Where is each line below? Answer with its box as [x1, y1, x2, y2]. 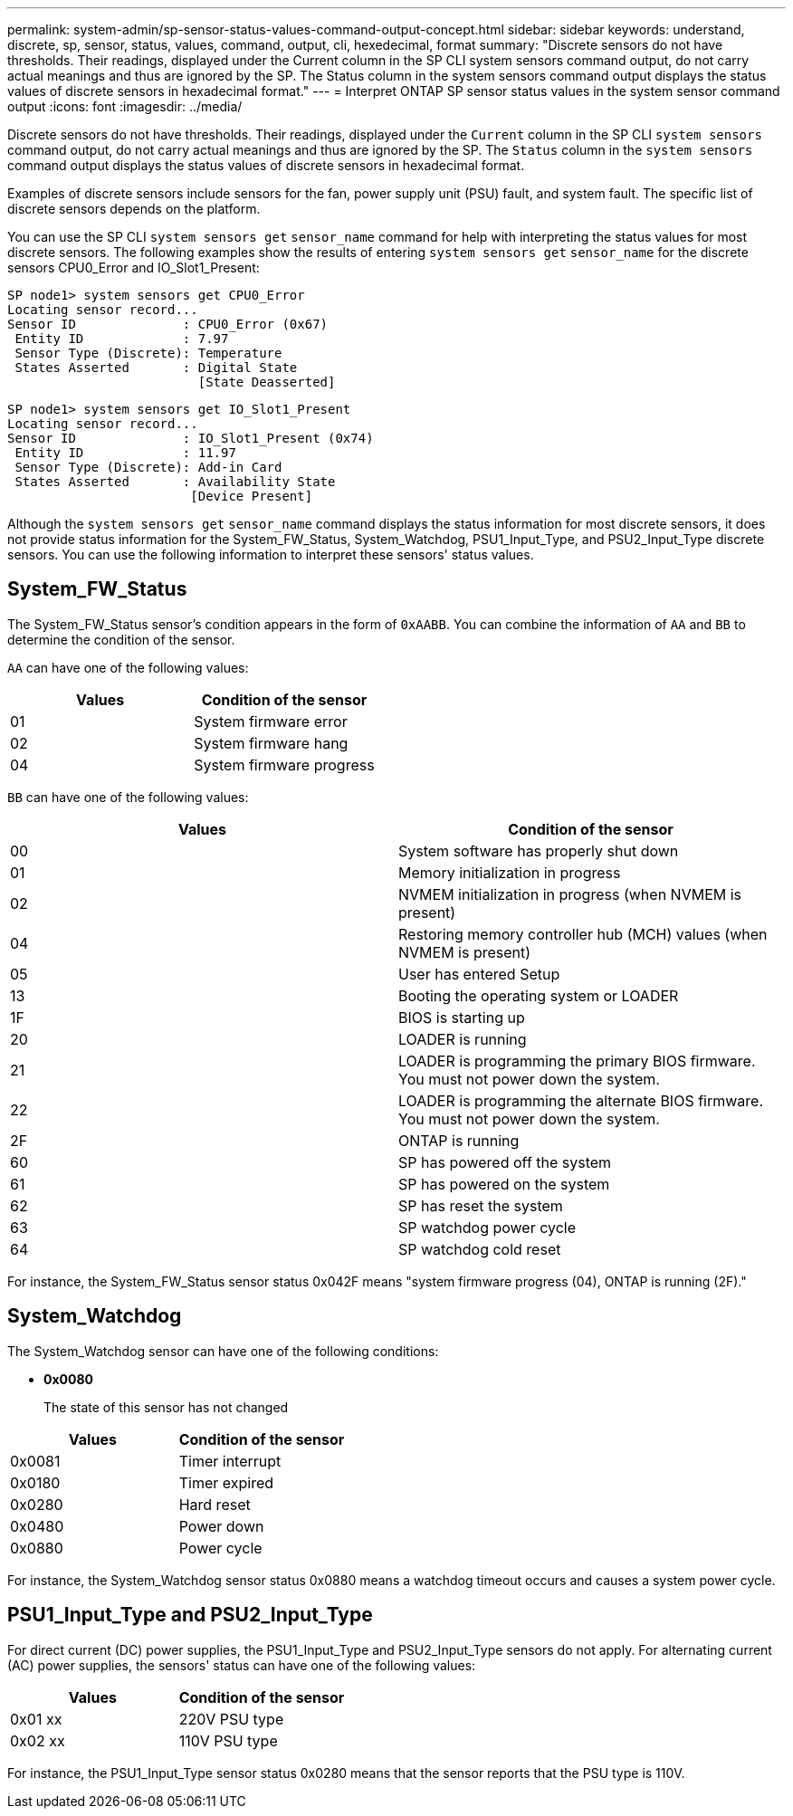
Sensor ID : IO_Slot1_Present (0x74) [7, 431, 374, 445]
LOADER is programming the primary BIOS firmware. [398, 1051, 756, 1070]
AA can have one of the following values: [7, 659, 249, 675]
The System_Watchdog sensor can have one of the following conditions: [7, 1343, 439, 1359]
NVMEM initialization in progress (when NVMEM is [398, 884, 742, 903]
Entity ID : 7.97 [14, 331, 229, 346]
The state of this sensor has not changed [43, 1399, 289, 1415]
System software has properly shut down [398, 841, 679, 860]
